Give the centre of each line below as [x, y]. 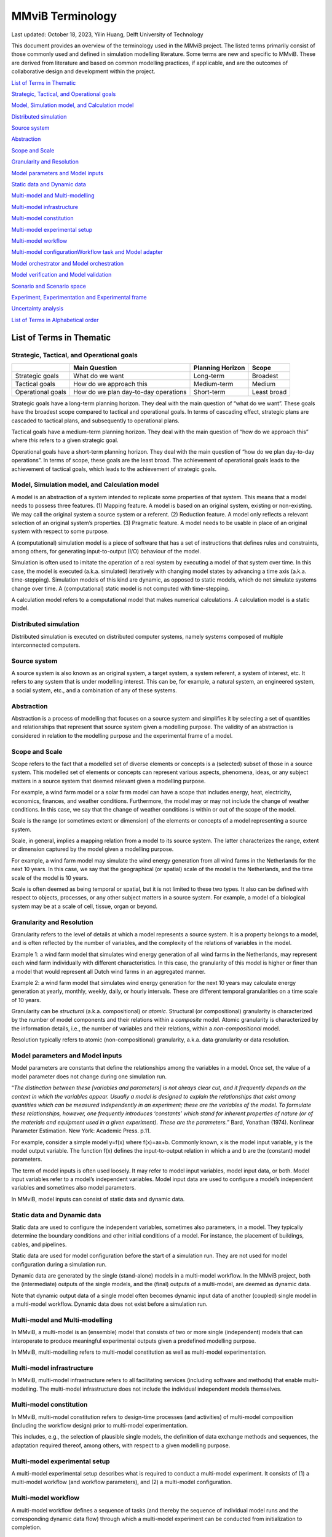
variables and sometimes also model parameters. [74, 1188]
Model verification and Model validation [61, 275]
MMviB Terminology [64, 16]
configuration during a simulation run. [59, 1264]
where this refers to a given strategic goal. [65, 440]
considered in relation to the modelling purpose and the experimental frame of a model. [122, 735]
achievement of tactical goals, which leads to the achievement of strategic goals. [114, 469]
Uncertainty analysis [38, 309]
